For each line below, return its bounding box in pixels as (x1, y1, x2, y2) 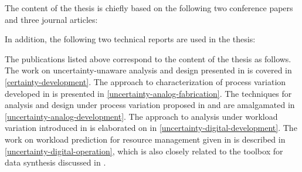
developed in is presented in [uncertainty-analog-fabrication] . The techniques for (5, 87, 292, 99)
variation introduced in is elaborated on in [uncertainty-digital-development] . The (5, 122, 297, 134)
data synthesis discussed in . (5, 156, 106, 168)
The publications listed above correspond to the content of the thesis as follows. (5, 52, 291, 65)
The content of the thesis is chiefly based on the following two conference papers (5, 2, 293, 14)
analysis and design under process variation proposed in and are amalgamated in (5, 99, 295, 111)
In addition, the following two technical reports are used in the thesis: (5, 33, 256, 45)
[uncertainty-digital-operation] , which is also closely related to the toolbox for (5, 144, 283, 157)
